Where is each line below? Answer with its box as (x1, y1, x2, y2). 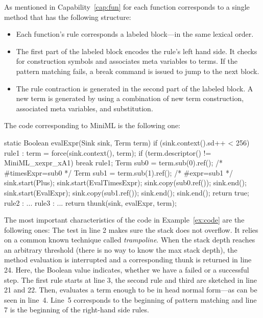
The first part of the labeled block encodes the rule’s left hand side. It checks (16, 45, 257, 56)
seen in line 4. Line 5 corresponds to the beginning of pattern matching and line (4, 294, 257, 305)
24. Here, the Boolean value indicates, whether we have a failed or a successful (4, 264, 249, 275)
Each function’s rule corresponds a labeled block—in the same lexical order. (16, 29, 254, 39)
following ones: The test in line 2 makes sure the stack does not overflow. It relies (4, 224, 258, 235)
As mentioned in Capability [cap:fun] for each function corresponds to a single (4, 2, 250, 12)
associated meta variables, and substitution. (16, 103, 153, 113)
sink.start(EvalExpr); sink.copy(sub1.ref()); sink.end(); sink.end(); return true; (4, 187, 249, 198)
